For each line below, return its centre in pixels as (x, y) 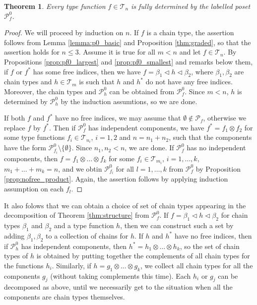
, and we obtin (80, 168)
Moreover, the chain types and (50, 91)
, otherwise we (225, 118)
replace (15, 127)
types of (16, 256)
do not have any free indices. (189, 82)
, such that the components (210, 137)
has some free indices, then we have (87, 71)
